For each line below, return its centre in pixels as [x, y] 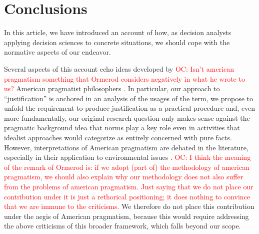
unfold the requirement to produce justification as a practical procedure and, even [130, 108]
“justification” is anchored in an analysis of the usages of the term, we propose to [129, 98]
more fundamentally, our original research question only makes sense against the [127, 118]
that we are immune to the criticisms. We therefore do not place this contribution [129, 206]
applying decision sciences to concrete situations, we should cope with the [117, 42]
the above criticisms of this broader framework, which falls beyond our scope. [122, 226]
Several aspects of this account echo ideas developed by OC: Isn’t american [119, 68]
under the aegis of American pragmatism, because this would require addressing [126, 216]
